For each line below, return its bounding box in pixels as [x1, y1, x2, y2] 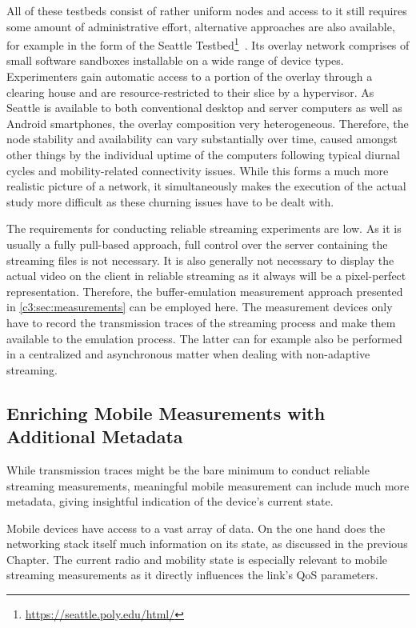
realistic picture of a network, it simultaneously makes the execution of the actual [6, 178, 406, 194]
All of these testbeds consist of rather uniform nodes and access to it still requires [6, 2, 407, 18]
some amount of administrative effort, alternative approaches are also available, [6, 18, 395, 34]
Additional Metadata [6, 424, 183, 449]
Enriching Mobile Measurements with [6, 400, 326, 425]
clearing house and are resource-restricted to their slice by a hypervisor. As [6, 83, 374, 100]
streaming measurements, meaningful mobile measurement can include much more [6, 477, 410, 494]
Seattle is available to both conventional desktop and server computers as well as [6, 99, 402, 116]
